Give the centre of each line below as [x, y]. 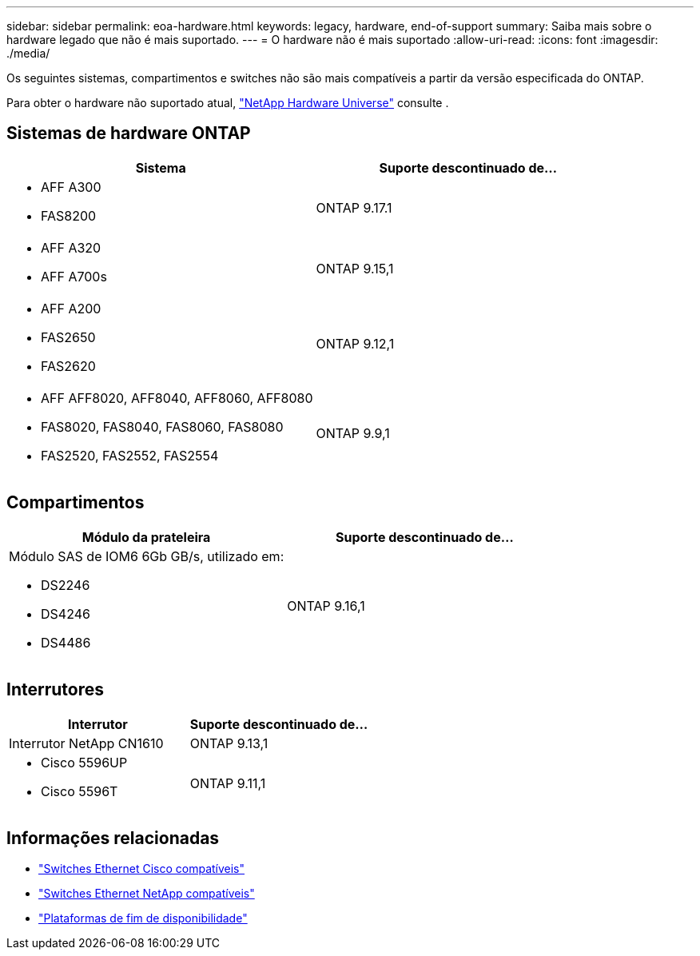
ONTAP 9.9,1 [353, 433]
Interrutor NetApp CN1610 [86, 743]
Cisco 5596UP [84, 762]
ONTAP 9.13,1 [229, 743]
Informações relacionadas [113, 838]
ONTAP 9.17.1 [354, 207]
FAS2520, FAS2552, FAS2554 [130, 455]
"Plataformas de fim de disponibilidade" [143, 918]
